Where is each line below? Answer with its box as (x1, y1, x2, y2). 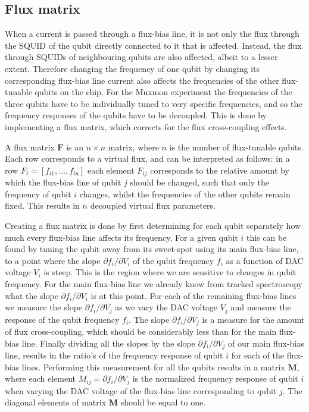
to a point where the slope (5, 254, 101, 266)
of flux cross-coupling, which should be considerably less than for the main (5, 325, 277, 338)
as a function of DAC (226, 254, 304, 266)
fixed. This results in (5, 199, 80, 212)
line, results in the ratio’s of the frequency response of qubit (5, 349, 223, 361)
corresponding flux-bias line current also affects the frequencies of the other (5, 74, 279, 86)
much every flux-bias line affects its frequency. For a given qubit (5, 231, 238, 243)
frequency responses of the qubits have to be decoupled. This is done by (5, 109, 267, 121)
